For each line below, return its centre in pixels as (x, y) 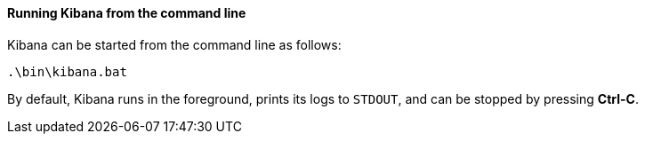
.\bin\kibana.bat (67, 71)
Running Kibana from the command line (127, 13)
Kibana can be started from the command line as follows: (174, 44)
